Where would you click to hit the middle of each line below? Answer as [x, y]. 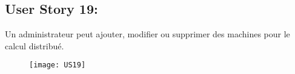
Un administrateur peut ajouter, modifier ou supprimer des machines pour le [147, 34]
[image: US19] [58, 65]
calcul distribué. [35, 45]
